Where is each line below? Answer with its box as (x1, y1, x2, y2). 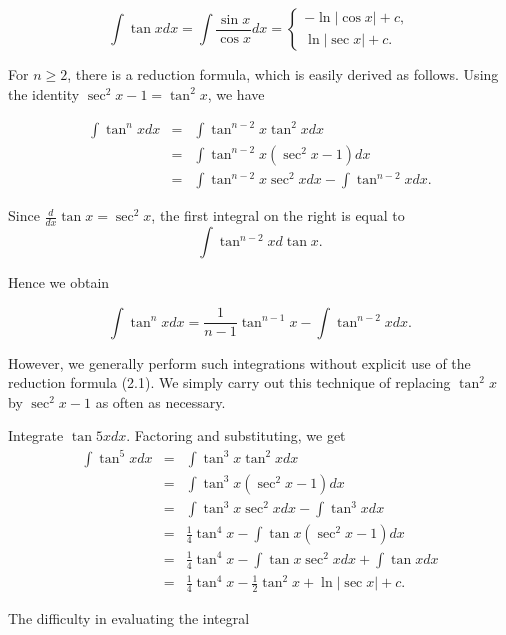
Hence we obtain (8, 272, 110, 293)
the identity (8, 83, 80, 104)
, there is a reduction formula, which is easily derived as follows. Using (67, 64, 499, 84)
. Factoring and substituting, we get (126, 425, 346, 446)
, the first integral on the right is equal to (151, 205, 405, 226)
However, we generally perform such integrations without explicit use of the (8, 352, 471, 373)
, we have (207, 83, 265, 104)
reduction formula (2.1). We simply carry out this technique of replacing (8, 372, 451, 393)
